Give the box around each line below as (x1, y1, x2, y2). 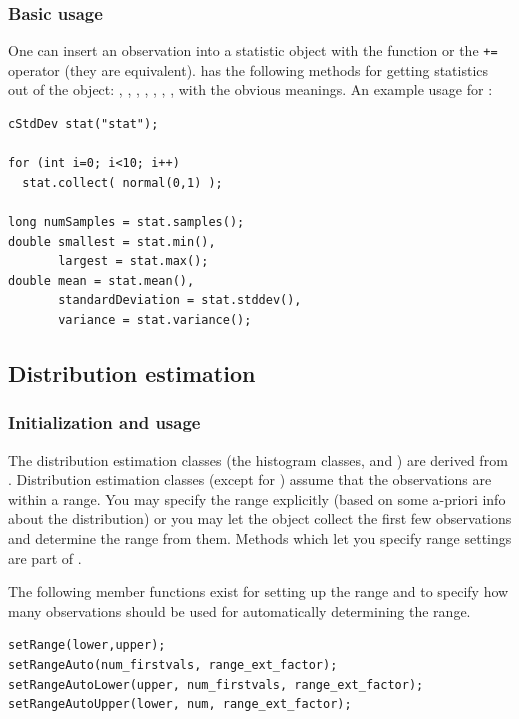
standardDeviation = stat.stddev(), (58, 293, 302, 308)
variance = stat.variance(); (58, 313, 252, 327)
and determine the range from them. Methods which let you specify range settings (8, 527, 512, 548)
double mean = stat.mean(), (8, 273, 195, 288)
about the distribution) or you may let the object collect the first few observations (8, 508, 512, 529)
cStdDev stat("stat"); (8, 117, 159, 132)
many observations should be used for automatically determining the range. (8, 600, 471, 621)
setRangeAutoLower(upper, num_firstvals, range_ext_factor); (8, 677, 424, 692)
